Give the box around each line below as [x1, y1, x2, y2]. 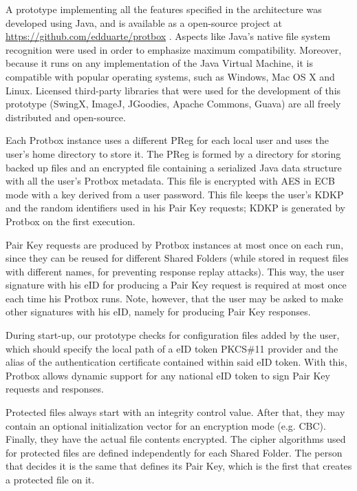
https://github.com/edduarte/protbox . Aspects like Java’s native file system [6, 29, 331, 43]
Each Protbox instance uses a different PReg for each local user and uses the [6, 133, 329, 147]
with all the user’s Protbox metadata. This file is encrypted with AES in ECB [6, 174, 335, 188]
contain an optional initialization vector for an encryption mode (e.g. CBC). [6, 418, 326, 432]
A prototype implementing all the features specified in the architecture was [6, 2, 322, 16]
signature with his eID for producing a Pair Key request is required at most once [6, 278, 347, 292]
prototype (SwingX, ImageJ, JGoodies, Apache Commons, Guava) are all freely [6, 96, 341, 111]
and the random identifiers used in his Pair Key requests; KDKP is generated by [6, 200, 345, 215]
